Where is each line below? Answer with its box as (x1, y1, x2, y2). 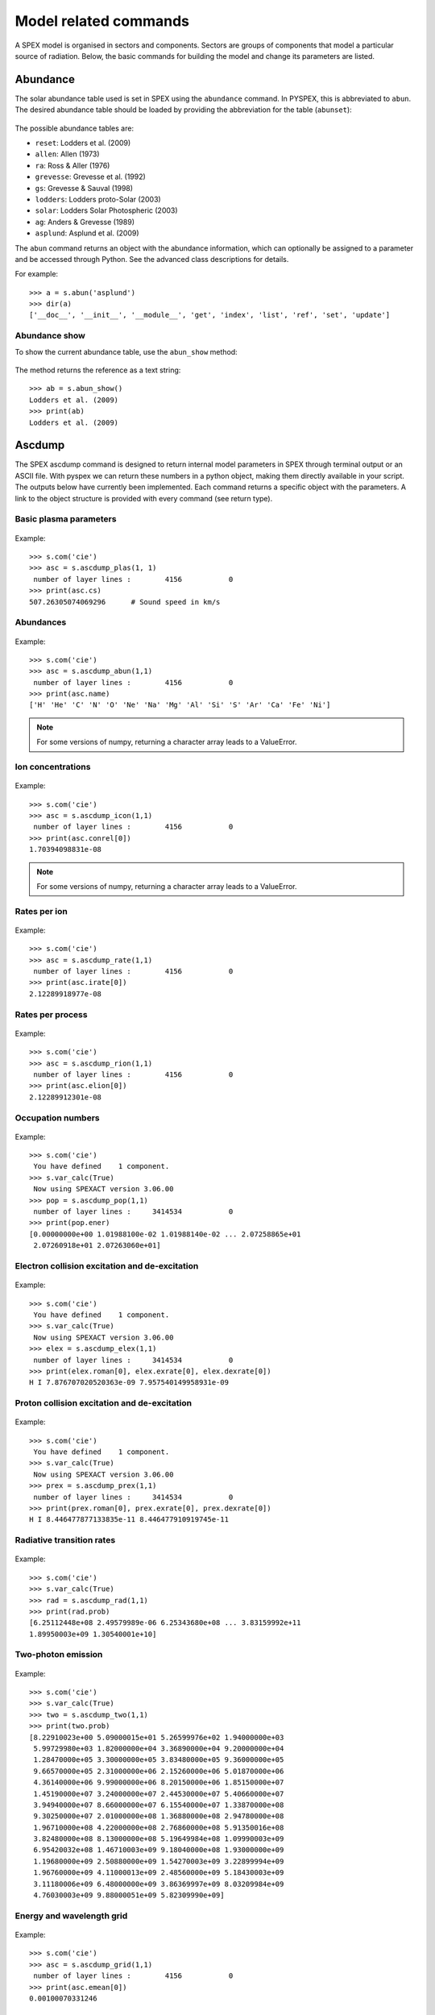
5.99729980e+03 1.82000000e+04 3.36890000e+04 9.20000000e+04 (33, 1743, 284, 1753)
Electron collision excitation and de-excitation (14, 1260, 199, 1271)
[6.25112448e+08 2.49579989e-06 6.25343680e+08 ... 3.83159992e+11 (29, 1618, 301, 1627)
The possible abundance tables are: (14, 123, 135, 133)
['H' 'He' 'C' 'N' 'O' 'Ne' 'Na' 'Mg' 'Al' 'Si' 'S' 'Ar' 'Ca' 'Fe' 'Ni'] (29, 700, 331, 709)
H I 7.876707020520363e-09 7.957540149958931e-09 (29, 1378, 230, 1387)
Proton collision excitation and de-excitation (14, 1398, 193, 1409)
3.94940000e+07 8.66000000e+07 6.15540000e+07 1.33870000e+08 (33, 1800, 284, 1809)
